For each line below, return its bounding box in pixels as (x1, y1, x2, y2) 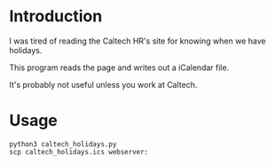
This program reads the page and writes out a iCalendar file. (9, 62, 230, 73)
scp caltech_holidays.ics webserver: (9, 147, 149, 156)
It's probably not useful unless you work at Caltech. (9, 79, 198, 90)
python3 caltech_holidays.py (9, 139, 117, 148)
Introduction (9, 6, 103, 27)
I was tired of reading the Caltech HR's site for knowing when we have (9, 35, 266, 46)
